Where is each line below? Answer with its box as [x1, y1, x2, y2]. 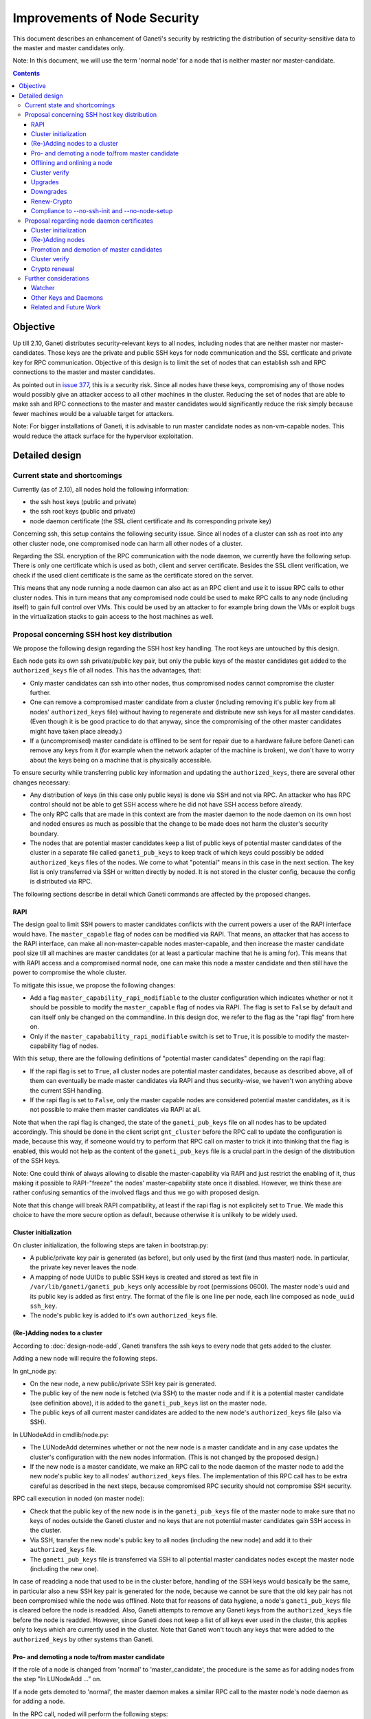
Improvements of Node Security [12, 10, 199, 25]
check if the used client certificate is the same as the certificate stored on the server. [12, 571, 254, 579]
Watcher [31, 284, 55, 292]
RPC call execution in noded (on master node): [12, 1494, 144, 1502]
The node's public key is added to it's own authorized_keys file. [30, 1311, 218, 1320]
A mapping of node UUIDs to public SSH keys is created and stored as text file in [30, 1273, 258, 1281]
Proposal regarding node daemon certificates [25, 217, 154, 225]
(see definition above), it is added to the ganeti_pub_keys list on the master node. [30, 1399, 267, 1407]
